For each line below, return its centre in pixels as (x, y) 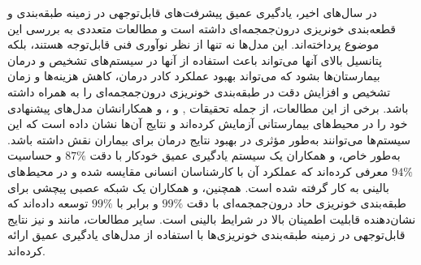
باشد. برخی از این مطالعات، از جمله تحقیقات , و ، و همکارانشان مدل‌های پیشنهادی (208, 107)
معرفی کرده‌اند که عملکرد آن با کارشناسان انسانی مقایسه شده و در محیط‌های (198, 171)
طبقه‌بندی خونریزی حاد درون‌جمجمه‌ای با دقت (296, 203)
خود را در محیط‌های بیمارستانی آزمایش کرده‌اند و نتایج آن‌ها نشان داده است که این (208, 124)
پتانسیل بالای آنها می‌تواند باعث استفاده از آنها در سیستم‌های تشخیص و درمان (195, 60)
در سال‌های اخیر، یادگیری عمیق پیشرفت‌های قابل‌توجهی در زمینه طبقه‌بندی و (192, 12)
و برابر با (137, 203)
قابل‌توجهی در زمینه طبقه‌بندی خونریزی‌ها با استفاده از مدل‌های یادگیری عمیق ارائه (206, 235)
